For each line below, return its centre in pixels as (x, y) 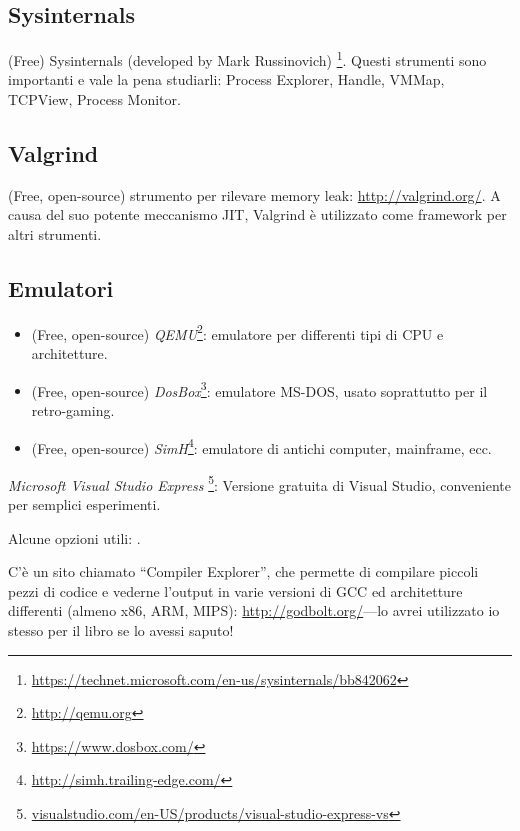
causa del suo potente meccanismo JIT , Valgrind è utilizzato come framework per (257, 214)
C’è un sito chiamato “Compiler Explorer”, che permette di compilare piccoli (243, 571)
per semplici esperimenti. (84, 504)
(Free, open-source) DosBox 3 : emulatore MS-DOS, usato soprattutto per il (259, 389)
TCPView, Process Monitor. (94, 99)
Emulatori (61, 288)
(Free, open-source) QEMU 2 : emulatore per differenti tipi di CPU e (237, 332)
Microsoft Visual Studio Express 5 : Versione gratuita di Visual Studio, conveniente (260, 483)
